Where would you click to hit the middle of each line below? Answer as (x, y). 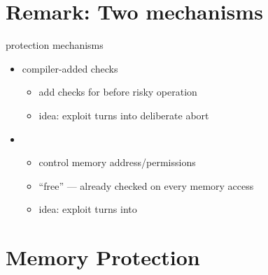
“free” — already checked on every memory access (146, 185)
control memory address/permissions (117, 162)
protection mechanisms (55, 45)
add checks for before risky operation (118, 92)
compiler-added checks (70, 68)
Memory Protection (103, 257)
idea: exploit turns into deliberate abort (124, 115)
